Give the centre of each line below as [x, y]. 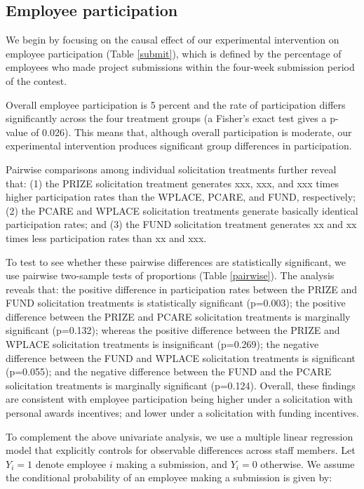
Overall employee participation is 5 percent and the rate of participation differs [176, 104]
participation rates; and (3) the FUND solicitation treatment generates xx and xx [181, 224]
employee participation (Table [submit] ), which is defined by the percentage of [174, 53]
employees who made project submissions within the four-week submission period [180, 67]
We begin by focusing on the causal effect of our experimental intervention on [173, 40]
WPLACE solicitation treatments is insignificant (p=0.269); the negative [162, 344]
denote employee [71, 463]
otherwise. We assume [308, 463]
